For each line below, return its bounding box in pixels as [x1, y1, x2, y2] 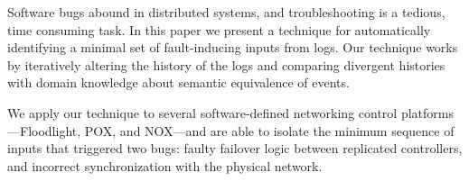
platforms [400, 103, 454, 122]
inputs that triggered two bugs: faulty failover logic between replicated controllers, [7, 139, 463, 158]
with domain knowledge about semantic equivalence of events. [7, 73, 350, 92]
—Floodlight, [7, 121, 81, 140]
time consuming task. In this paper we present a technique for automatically [7, 20, 431, 39]
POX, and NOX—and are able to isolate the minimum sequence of [84, 121, 455, 140]
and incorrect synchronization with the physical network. [7, 156, 323, 175]
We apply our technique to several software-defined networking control [7, 103, 398, 122]
